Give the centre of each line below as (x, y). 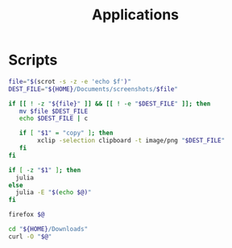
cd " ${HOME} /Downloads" (48, 229)
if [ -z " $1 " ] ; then (45, 170)
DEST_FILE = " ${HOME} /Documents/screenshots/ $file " (93, 89)
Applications (135, 15)
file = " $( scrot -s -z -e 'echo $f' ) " (70, 81)
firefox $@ (27, 215)
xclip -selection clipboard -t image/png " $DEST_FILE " (131, 141)
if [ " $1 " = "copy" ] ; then (66, 133)
